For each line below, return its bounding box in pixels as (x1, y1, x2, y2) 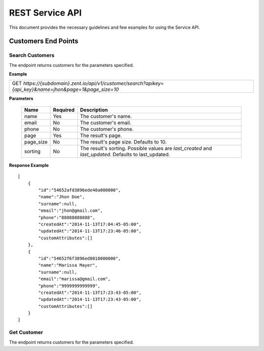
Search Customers (9, 52, 55, 59)
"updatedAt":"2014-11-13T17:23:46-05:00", (38, 228, 142, 234)
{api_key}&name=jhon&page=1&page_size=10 (12, 86, 119, 93)
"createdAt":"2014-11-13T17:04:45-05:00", (38, 222, 142, 227)
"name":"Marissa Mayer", (38, 263, 98, 268)
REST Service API (9, 7, 82, 18)
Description (80, 106, 108, 113)
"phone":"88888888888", (38, 215, 95, 220)
